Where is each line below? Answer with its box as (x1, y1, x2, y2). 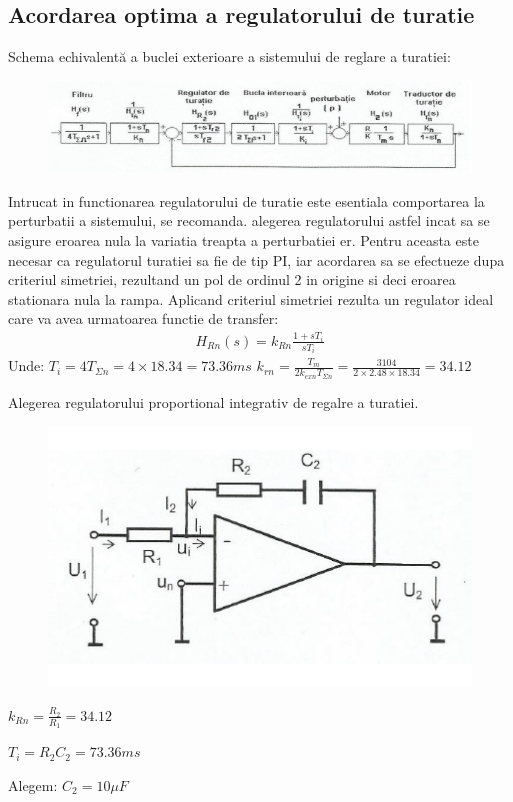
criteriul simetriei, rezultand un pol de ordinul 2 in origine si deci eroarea (8, 269, 456, 290)
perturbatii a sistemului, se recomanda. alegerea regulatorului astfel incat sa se (8, 210, 490, 231)
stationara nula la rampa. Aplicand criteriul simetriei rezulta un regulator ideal (8, 288, 494, 309)
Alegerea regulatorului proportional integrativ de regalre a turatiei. (8, 391, 419, 412)
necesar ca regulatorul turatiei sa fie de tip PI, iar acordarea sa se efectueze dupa (8, 249, 505, 270)
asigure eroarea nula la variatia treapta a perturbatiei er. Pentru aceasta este (8, 229, 479, 250)
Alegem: (8, 774, 58, 795)
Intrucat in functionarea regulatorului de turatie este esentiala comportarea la (8, 190, 485, 211)
